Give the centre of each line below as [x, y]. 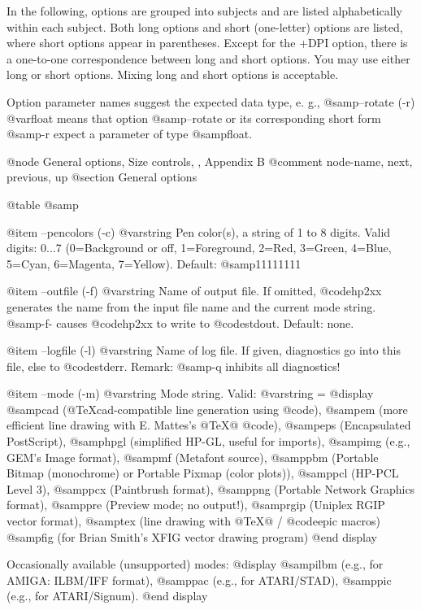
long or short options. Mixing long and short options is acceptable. [173, 74]
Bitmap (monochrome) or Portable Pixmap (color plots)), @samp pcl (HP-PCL [203, 473]
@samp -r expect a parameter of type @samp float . [130, 134]
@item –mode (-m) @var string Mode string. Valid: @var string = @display [190, 393]
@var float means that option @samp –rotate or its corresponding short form [194, 118]
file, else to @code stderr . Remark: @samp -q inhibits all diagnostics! [174, 366]
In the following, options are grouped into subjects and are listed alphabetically [204, 11]
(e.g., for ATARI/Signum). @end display [107, 596]
